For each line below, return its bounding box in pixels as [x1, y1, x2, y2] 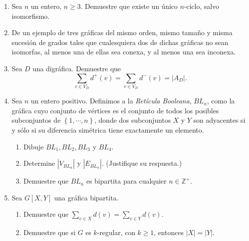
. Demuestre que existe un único [81, 1, 178, 11]
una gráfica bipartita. [54, 192, 119, 202]
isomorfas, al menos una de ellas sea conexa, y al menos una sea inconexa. [11, 47, 236, 57]
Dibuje [23, 141, 44, 151]
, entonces [154, 227, 184, 238]
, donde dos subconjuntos [94, 115, 171, 125]
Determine [23, 158, 55, 168]
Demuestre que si [23, 227, 76, 238]
